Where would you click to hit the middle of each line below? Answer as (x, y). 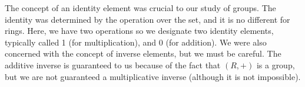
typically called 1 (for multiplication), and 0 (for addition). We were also (136, 42)
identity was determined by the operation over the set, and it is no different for (147, 19)
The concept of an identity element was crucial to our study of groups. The (140, 8)
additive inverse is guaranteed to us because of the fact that (113, 65)
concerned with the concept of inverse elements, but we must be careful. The (143, 53)
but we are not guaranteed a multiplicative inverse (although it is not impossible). (153, 76)
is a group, (276, 65)
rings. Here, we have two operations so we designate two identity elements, (139, 31)
